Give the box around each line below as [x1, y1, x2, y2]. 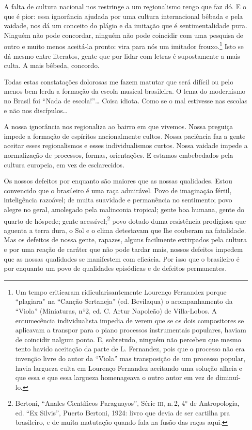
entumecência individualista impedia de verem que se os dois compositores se [15, 315, 244, 325]
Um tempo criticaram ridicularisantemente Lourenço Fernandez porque [15, 286, 227, 297]
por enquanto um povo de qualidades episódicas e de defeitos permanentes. [4, 263, 226, 273]
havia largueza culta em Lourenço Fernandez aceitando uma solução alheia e [15, 363, 242, 373]
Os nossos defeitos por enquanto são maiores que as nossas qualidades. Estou [4, 176, 233, 186]
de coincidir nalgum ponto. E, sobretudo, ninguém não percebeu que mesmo [15, 334, 241, 344]
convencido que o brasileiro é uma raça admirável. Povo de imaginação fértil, [4, 185, 232, 195]
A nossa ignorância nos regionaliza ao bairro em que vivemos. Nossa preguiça [4, 121, 233, 132]
